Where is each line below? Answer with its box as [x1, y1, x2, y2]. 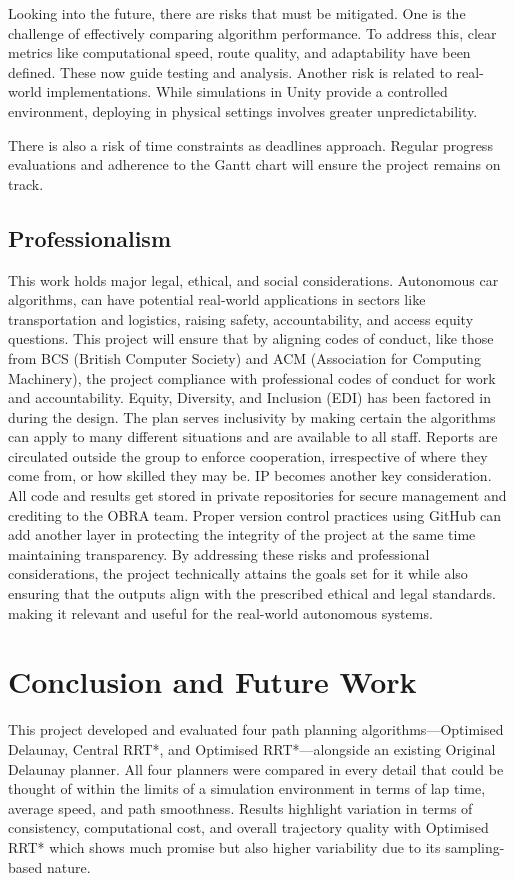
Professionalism [8, 222, 172, 253]
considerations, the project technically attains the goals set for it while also [8, 563, 468, 584]
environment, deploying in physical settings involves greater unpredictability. [8, 100, 478, 121]
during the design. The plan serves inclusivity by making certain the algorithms [8, 406, 496, 427]
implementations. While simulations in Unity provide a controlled [46, 81, 448, 102]
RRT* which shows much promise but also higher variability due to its [8, 836, 441, 857]
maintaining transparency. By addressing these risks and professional [8, 543, 430, 564]
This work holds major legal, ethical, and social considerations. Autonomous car [8, 269, 499, 290]
